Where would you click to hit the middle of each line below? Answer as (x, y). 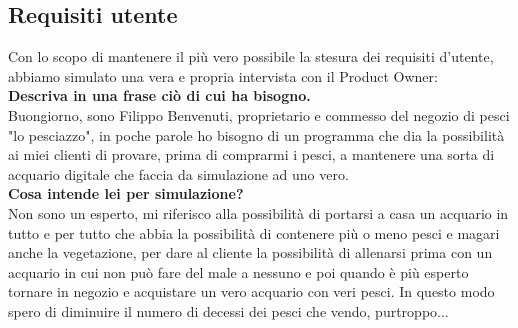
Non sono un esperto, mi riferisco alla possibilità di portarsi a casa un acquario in (258, 212)
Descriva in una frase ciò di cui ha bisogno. (159, 95)
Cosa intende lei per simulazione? (126, 193)
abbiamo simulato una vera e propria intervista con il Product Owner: (223, 75)
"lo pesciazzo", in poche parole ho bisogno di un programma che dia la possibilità (256, 134)
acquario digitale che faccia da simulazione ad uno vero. (178, 173)
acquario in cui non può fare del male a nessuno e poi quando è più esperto (238, 271)
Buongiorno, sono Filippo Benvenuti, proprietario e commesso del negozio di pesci (259, 114)
